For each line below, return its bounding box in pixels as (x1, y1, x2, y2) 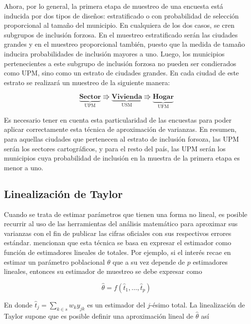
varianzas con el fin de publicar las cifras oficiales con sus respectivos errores (4, 228, 232, 238)
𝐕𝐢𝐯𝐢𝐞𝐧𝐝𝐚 (111, 93, 142, 101)
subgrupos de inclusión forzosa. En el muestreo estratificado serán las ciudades (4, 29, 238, 39)
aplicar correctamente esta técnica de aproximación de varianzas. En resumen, (4, 124, 237, 134)
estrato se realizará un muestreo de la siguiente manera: (4, 77, 170, 87)
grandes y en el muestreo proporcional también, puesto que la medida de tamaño (4, 39, 245, 49)
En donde (4, 299, 33, 309)
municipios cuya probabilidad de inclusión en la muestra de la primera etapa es (4, 153, 240, 163)
